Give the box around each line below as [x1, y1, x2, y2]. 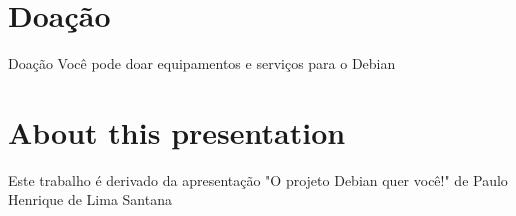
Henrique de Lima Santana [8, 189, 172, 210]
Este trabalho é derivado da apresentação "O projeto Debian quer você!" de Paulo [8, 169, 508, 190]
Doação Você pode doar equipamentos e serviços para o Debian [8, 53, 396, 74]
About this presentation [8, 111, 346, 152]
